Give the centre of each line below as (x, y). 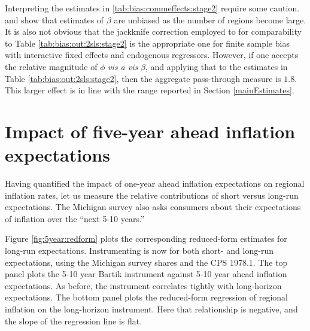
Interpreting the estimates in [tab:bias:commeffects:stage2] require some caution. (152, 8)
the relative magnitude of (51, 66)
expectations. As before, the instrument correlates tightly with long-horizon (143, 285)
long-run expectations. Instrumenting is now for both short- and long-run (139, 250)
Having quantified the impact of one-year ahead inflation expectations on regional (155, 183)
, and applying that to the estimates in (216, 66)
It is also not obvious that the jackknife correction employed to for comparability (153, 31)
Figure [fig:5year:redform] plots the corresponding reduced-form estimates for (146, 239)
